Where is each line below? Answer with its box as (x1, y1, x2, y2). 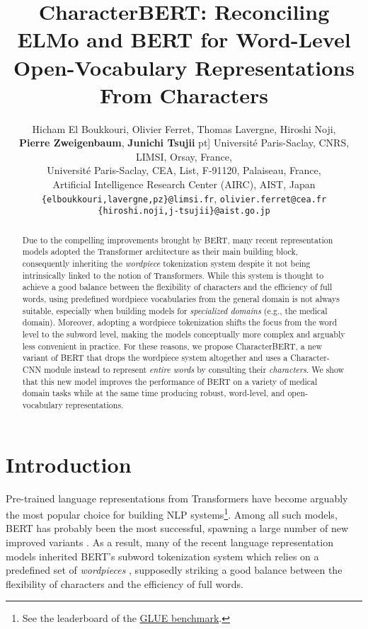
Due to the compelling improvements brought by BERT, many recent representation (22, 233, 333, 246)
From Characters (100, 80, 268, 109)
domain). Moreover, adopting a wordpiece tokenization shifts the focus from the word (22, 316, 338, 328)
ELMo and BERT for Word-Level (17, 25, 351, 54)
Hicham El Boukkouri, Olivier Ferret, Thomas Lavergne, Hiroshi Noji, (32, 121, 336, 136)
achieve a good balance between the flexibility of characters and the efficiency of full (22, 281, 333, 293)
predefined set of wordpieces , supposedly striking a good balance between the (6, 562, 343, 577)
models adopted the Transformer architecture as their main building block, (22, 246, 298, 258)
